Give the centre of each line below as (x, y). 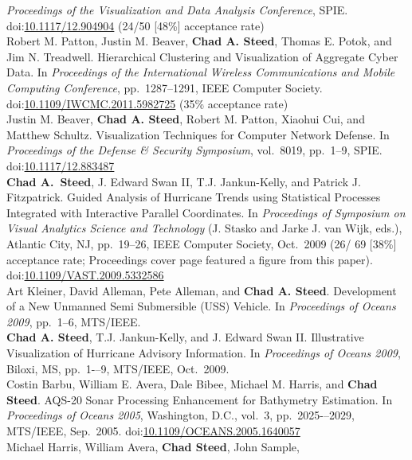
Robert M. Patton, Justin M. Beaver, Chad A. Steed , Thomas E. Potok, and (199, 41)
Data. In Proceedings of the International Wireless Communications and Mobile (201, 72)
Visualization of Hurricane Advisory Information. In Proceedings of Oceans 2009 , (204, 353)
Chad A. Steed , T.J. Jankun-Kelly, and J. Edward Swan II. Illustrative (185, 337)
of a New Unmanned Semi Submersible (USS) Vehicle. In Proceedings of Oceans (201, 306)
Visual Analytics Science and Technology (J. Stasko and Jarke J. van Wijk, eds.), (204, 228)
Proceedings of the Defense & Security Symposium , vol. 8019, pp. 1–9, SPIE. (194, 150)
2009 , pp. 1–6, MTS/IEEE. (74, 321)
